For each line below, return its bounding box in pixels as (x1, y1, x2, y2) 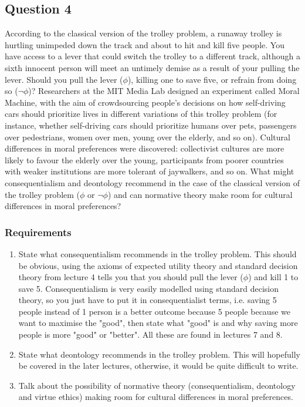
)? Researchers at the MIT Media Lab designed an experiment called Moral (28, 85, 300, 97)
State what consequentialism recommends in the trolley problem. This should (18, 247, 297, 260)
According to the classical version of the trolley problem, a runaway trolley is (5, 27, 282, 39)
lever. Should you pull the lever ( (5, 73, 123, 85)
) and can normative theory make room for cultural (107, 188, 293, 200)
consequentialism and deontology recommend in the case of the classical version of (5, 176, 300, 189)
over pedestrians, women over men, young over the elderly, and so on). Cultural (5, 130, 290, 143)
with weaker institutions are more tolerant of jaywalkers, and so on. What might (5, 165, 294, 177)
